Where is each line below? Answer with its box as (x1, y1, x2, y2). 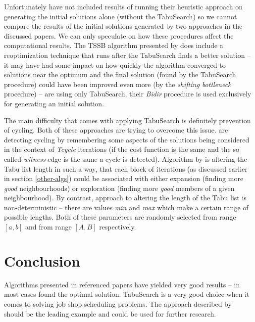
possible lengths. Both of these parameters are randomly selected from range (4, 212, 236, 222)
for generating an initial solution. (4, 98, 104, 108)
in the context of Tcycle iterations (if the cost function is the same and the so (4, 144, 240, 154)
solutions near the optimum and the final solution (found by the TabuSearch (4, 69, 236, 80)
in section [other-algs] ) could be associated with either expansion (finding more (4, 173, 244, 184)
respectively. (99, 222, 136, 232)
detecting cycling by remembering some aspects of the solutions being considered (4, 134, 250, 144)
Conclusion (4, 250, 81, 271)
